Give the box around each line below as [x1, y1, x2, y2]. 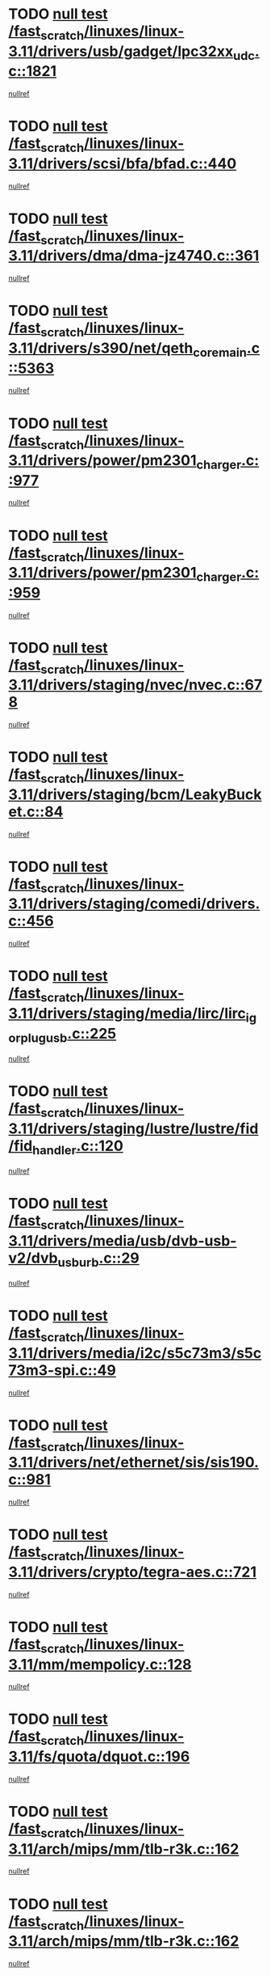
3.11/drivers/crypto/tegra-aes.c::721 [8, 1563, 256, 1581]
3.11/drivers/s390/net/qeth [8, 339, 194, 357]
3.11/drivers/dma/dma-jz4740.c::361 [8, 247, 260, 265]
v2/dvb [8, 1249, 58, 1267]
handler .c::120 [31, 1136, 123, 1157]
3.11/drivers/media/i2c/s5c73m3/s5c [8, 1343, 262, 1362]
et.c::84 [8, 802, 64, 821]
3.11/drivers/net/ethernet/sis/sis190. [8, 1453, 260, 1472]
